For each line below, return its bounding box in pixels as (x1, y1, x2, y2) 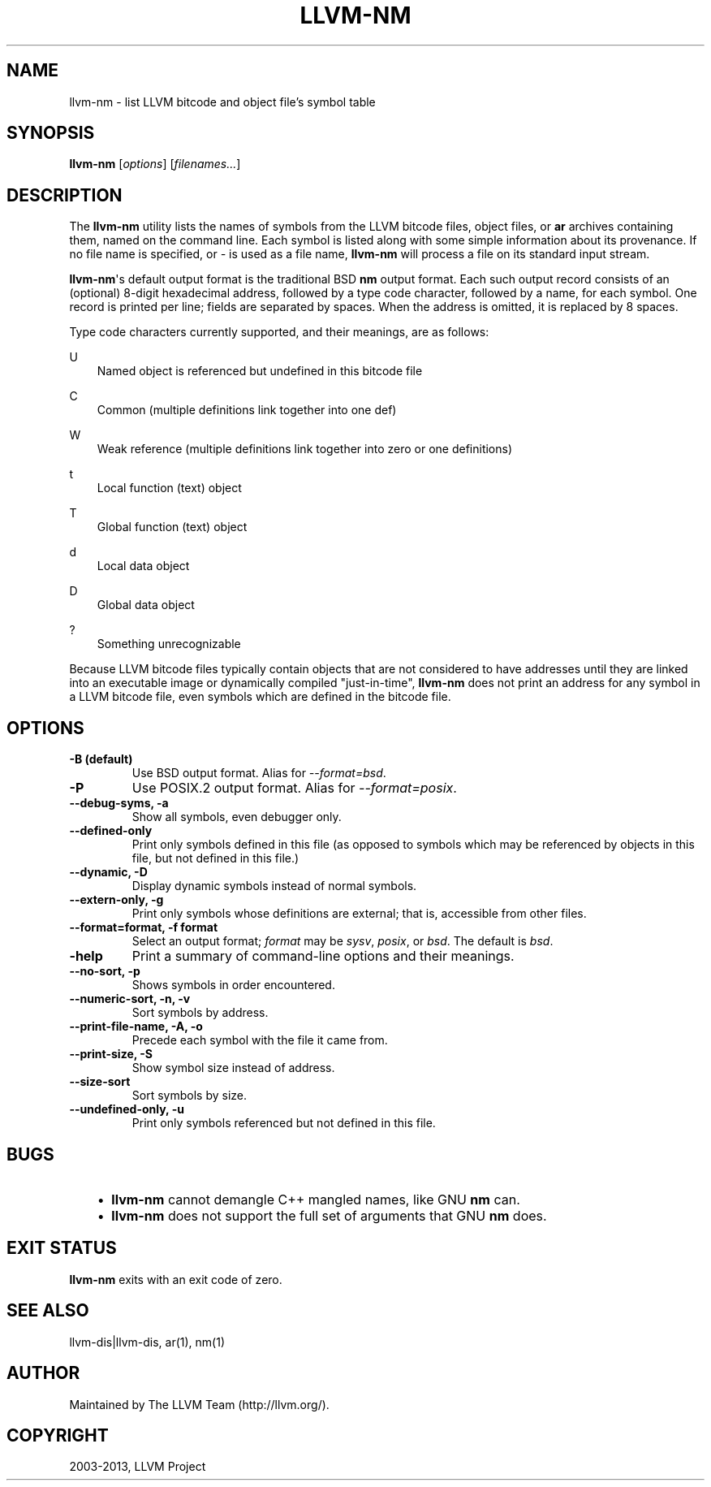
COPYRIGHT (6, 1424, 109, 1446)
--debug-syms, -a (69, 796, 169, 811)
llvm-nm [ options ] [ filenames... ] (69, 157, 241, 171)
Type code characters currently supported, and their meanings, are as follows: (69, 325, 489, 339)
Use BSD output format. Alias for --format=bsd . (131, 766, 386, 780)
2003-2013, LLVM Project (69, 1459, 206, 1474)
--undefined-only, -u (69, 1102, 184, 1117)
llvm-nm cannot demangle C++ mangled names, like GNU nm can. (111, 1191, 520, 1208)
